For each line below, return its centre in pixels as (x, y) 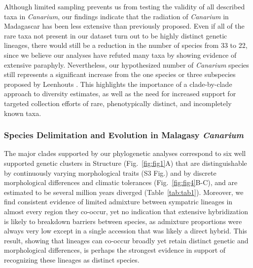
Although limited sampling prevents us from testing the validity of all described (125, 6)
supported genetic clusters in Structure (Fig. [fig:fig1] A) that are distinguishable (126, 163)
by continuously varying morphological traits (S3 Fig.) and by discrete (110, 172)
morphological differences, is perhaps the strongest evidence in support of (115, 250)
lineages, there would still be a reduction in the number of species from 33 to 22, (126, 45)
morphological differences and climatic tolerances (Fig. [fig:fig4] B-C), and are (121, 182)
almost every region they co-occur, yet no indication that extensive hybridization (126, 211)
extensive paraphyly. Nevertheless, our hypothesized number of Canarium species (126, 64)
